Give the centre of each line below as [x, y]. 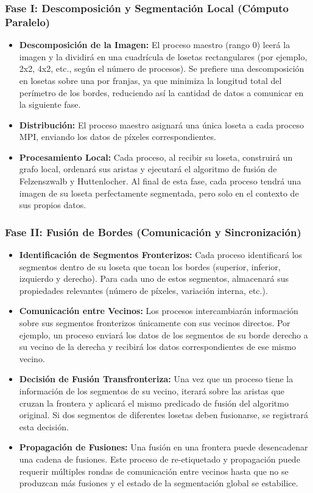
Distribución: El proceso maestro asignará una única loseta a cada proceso [161, 124]
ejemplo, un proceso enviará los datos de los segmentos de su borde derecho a [164, 334]
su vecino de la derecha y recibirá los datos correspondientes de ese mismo [157, 347]
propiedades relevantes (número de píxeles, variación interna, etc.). [143, 290]
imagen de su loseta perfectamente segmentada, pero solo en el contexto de [159, 193]
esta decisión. [44, 426]
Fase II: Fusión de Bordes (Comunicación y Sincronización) [153, 232]
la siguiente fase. [50, 104]
